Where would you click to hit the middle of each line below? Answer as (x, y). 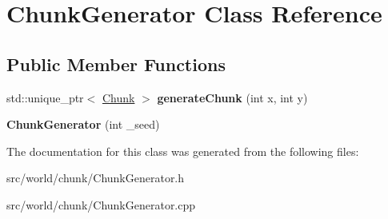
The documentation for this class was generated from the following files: (183, 151)
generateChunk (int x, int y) (232, 97)
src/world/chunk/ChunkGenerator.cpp (101, 204)
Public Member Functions (116, 64)
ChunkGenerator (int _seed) (83, 124)
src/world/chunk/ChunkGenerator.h (96, 178)
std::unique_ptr (45, 97)
